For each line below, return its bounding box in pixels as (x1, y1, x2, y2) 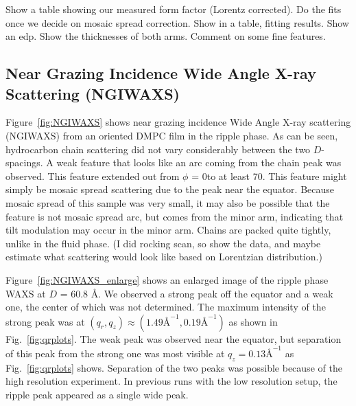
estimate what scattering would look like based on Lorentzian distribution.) (5, 249, 322, 264)
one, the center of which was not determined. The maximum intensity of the (5, 300, 326, 314)
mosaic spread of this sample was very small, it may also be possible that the (5, 195, 330, 210)
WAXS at (5, 286, 46, 300)
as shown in (228, 314, 278, 328)
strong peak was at (5, 314, 85, 328)
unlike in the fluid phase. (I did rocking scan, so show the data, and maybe (5, 236, 321, 250)
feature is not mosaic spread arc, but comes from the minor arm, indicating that (5, 209, 344, 223)
